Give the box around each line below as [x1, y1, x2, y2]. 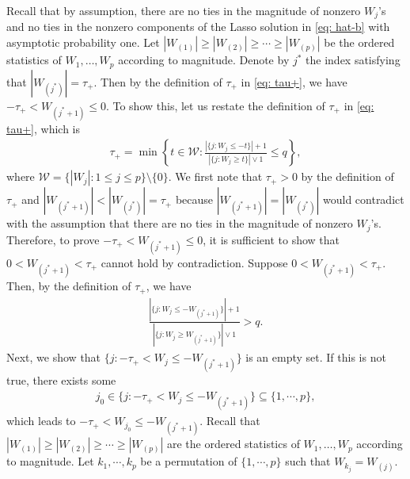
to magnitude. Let [6, 453, 94, 469]
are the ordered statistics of [166, 435, 300, 452]
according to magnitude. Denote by [118, 52, 290, 68]
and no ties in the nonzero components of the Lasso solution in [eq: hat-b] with [6, 18, 390, 35]
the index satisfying [306, 52, 401, 68]
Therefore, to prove [6, 231, 100, 247]
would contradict [322, 191, 404, 208]
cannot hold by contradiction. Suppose [101, 254, 288, 270]
